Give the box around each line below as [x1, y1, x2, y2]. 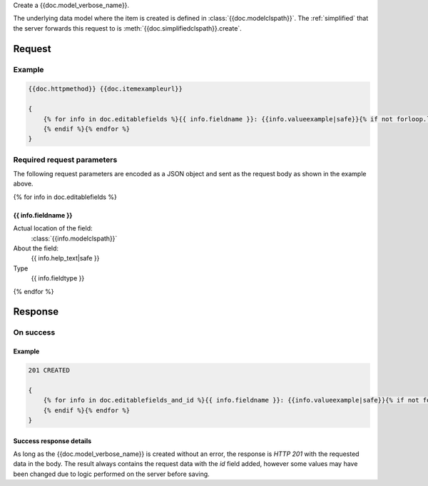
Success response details [13, 436, 92, 445]
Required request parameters [13, 154, 118, 164]
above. [13, 179, 34, 188]
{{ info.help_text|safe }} [31, 254, 100, 263]
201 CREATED [28, 366, 71, 375]
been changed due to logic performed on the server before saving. [13, 470, 210, 478]
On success [13, 328, 56, 338]
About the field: [13, 243, 59, 253]
